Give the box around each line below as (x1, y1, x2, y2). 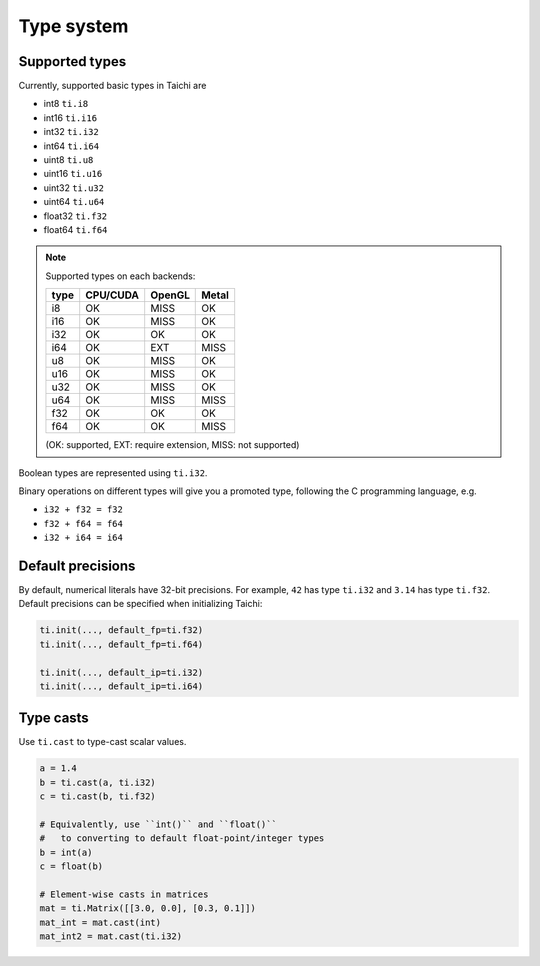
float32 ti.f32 (43, 210, 108, 222)
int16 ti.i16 (43, 111, 98, 124)
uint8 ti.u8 (43, 154, 94, 166)
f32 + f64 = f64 (43, 518, 124, 529)
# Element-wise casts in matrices (39, 888, 209, 900)
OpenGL (150, 288, 190, 302)
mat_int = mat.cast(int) (39, 916, 162, 928)
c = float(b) (39, 861, 104, 872)
